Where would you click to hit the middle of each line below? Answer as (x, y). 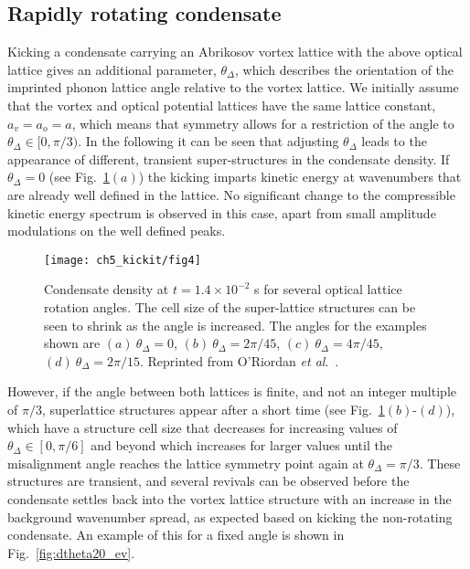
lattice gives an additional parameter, (112, 69)
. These (440, 463)
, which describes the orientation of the (345, 69)
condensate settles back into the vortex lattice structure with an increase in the (230, 498)
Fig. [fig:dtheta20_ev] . (71, 552)
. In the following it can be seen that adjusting (208, 141)
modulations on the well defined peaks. (117, 231)
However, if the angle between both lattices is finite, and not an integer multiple (232, 391)
